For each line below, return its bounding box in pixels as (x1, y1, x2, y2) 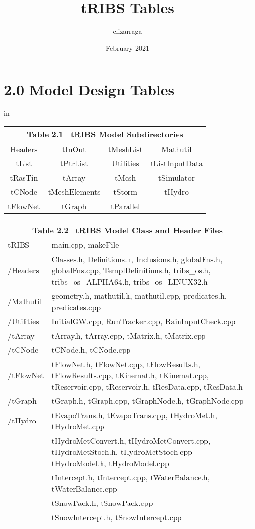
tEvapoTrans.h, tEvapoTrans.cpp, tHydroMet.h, (51, 409, 217, 421)
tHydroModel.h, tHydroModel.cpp (51, 457, 169, 469)
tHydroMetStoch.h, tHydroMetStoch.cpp (51, 446, 192, 457)
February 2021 (106, 42, 149, 53)
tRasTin (10, 171, 38, 183)
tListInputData (150, 157, 203, 169)
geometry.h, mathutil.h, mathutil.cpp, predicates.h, (51, 290, 227, 301)
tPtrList (60, 157, 88, 169)
